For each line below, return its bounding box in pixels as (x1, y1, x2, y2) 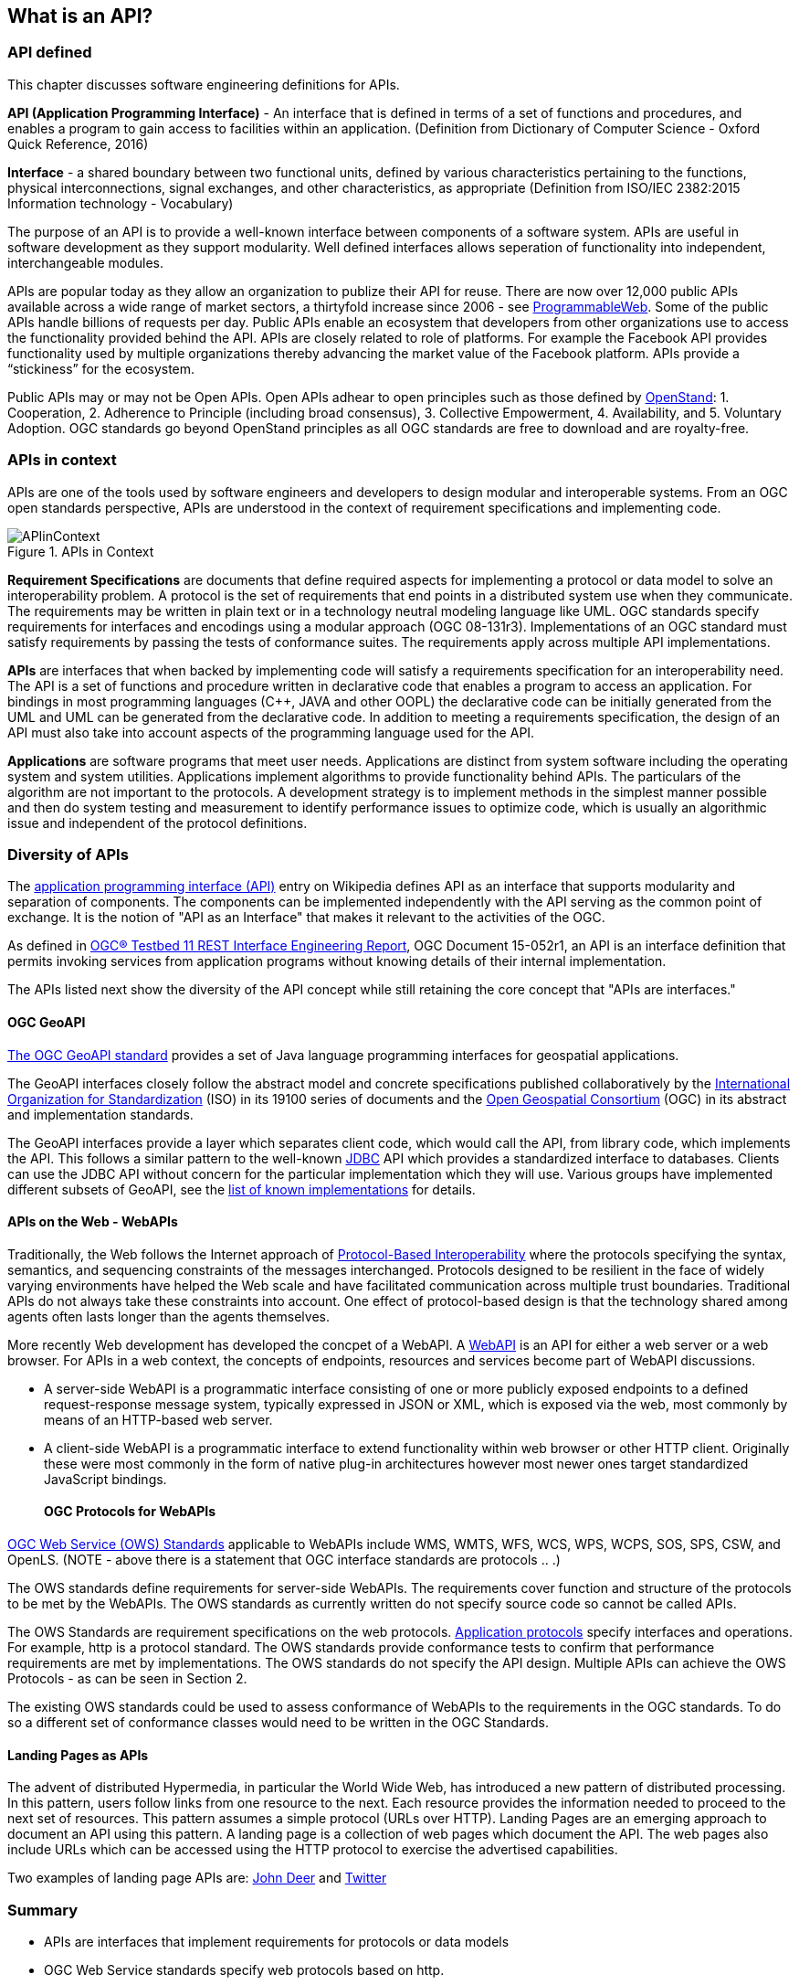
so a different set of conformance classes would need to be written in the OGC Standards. (7, 1714, 550, 1730)
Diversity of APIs (7, 844, 129, 864)
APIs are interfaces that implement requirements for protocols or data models (44, 1933, 510, 1949)
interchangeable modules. (7, 254, 164, 271)
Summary (7, 1900, 79, 1919)
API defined (7, 43, 92, 62)
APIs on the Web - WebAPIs (7, 1214, 178, 1230)
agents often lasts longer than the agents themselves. (7, 1308, 331, 1324)
